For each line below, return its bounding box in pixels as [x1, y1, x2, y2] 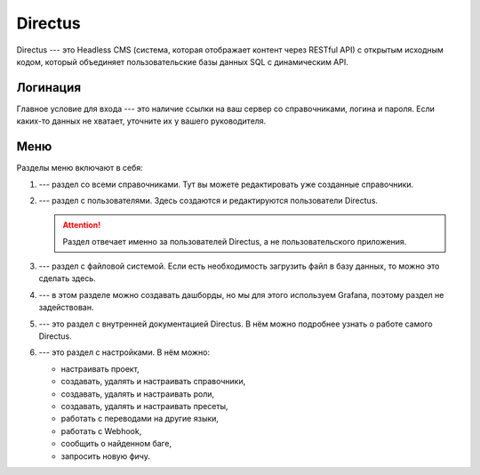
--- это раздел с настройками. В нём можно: [38, 347, 211, 358]
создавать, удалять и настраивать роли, [60, 388, 215, 399]
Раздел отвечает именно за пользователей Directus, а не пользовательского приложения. [62, 236, 407, 246]
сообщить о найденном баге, [60, 439, 172, 449]
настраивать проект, [60, 363, 140, 374]
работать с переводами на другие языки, [60, 414, 220, 424]
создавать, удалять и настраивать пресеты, [60, 401, 228, 411]
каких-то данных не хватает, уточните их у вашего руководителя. [16, 116, 267, 126]
